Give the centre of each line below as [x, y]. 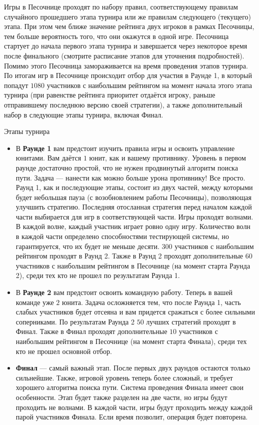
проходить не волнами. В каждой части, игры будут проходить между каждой [134, 407]
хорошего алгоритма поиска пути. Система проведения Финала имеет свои [130, 387]
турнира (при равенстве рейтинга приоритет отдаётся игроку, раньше [110, 95]
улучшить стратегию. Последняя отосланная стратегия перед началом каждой [134, 207]
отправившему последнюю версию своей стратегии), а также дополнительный [123, 104]
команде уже [35, 302]
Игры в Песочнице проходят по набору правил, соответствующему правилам [121, 6]
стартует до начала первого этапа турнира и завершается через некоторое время [126, 46]
